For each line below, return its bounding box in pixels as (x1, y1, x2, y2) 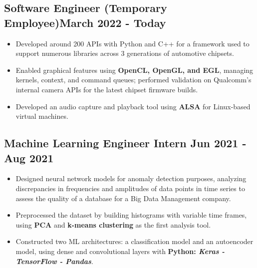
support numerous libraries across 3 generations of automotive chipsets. (15, 48, 234, 58)
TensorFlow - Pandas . (15, 256, 93, 266)
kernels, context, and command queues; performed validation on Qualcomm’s (15, 74, 252, 85)
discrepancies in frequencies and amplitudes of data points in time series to (15, 183, 245, 193)
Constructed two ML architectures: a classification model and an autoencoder (15, 236, 254, 247)
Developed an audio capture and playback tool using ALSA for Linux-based (15, 101, 251, 111)
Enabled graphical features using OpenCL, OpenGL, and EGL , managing (15, 64, 254, 75)
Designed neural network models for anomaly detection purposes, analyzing (15, 173, 247, 184)
